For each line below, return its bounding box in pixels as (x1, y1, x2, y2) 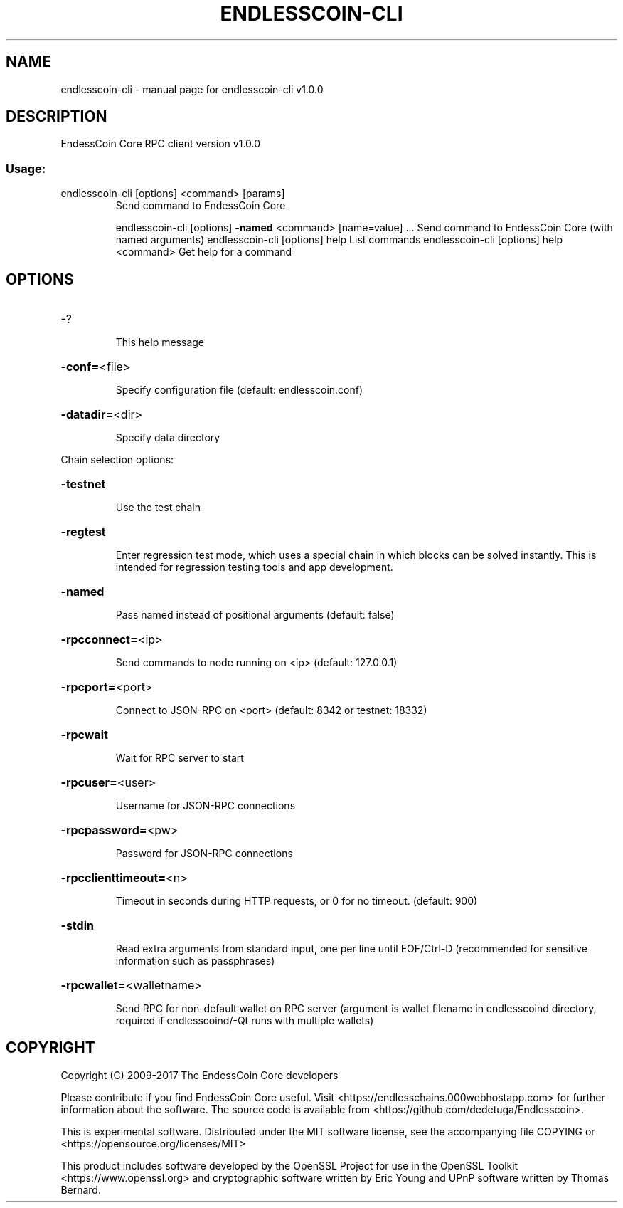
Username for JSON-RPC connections (115, 799, 296, 812)
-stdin (60, 918, 94, 933)
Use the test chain (115, 501, 201, 514)
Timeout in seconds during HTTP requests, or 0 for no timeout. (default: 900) (115, 895, 478, 908)
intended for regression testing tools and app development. (115, 561, 393, 574)
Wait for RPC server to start (115, 752, 244, 765)
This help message (115, 336, 204, 349)
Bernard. (60, 1183, 101, 1196)
